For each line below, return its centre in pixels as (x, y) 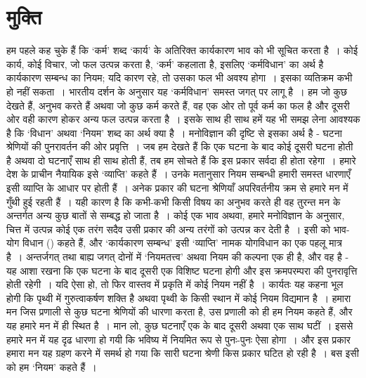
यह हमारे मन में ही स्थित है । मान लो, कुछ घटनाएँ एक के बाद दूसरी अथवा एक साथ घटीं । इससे (180, 325)
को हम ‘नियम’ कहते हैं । (52, 366)
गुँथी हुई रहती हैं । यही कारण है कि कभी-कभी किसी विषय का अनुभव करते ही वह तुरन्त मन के (174, 201)
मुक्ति (24, 17)
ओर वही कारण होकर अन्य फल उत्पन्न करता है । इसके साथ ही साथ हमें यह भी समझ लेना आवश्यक (183, 119)
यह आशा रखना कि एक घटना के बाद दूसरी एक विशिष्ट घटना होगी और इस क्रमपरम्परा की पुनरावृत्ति (182, 270)
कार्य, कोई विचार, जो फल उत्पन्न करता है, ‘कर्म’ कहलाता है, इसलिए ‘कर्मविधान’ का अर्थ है (165, 64)
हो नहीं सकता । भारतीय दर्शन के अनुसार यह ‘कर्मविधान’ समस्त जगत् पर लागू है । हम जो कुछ (177, 91)
